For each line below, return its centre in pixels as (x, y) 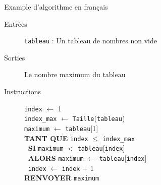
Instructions (22, 91)
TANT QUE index (56, 138)
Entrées (16, 23)
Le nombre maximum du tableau (75, 74)
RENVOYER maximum (62, 178)
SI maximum (46, 148)
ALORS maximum (56, 158)
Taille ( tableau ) (99, 118)
